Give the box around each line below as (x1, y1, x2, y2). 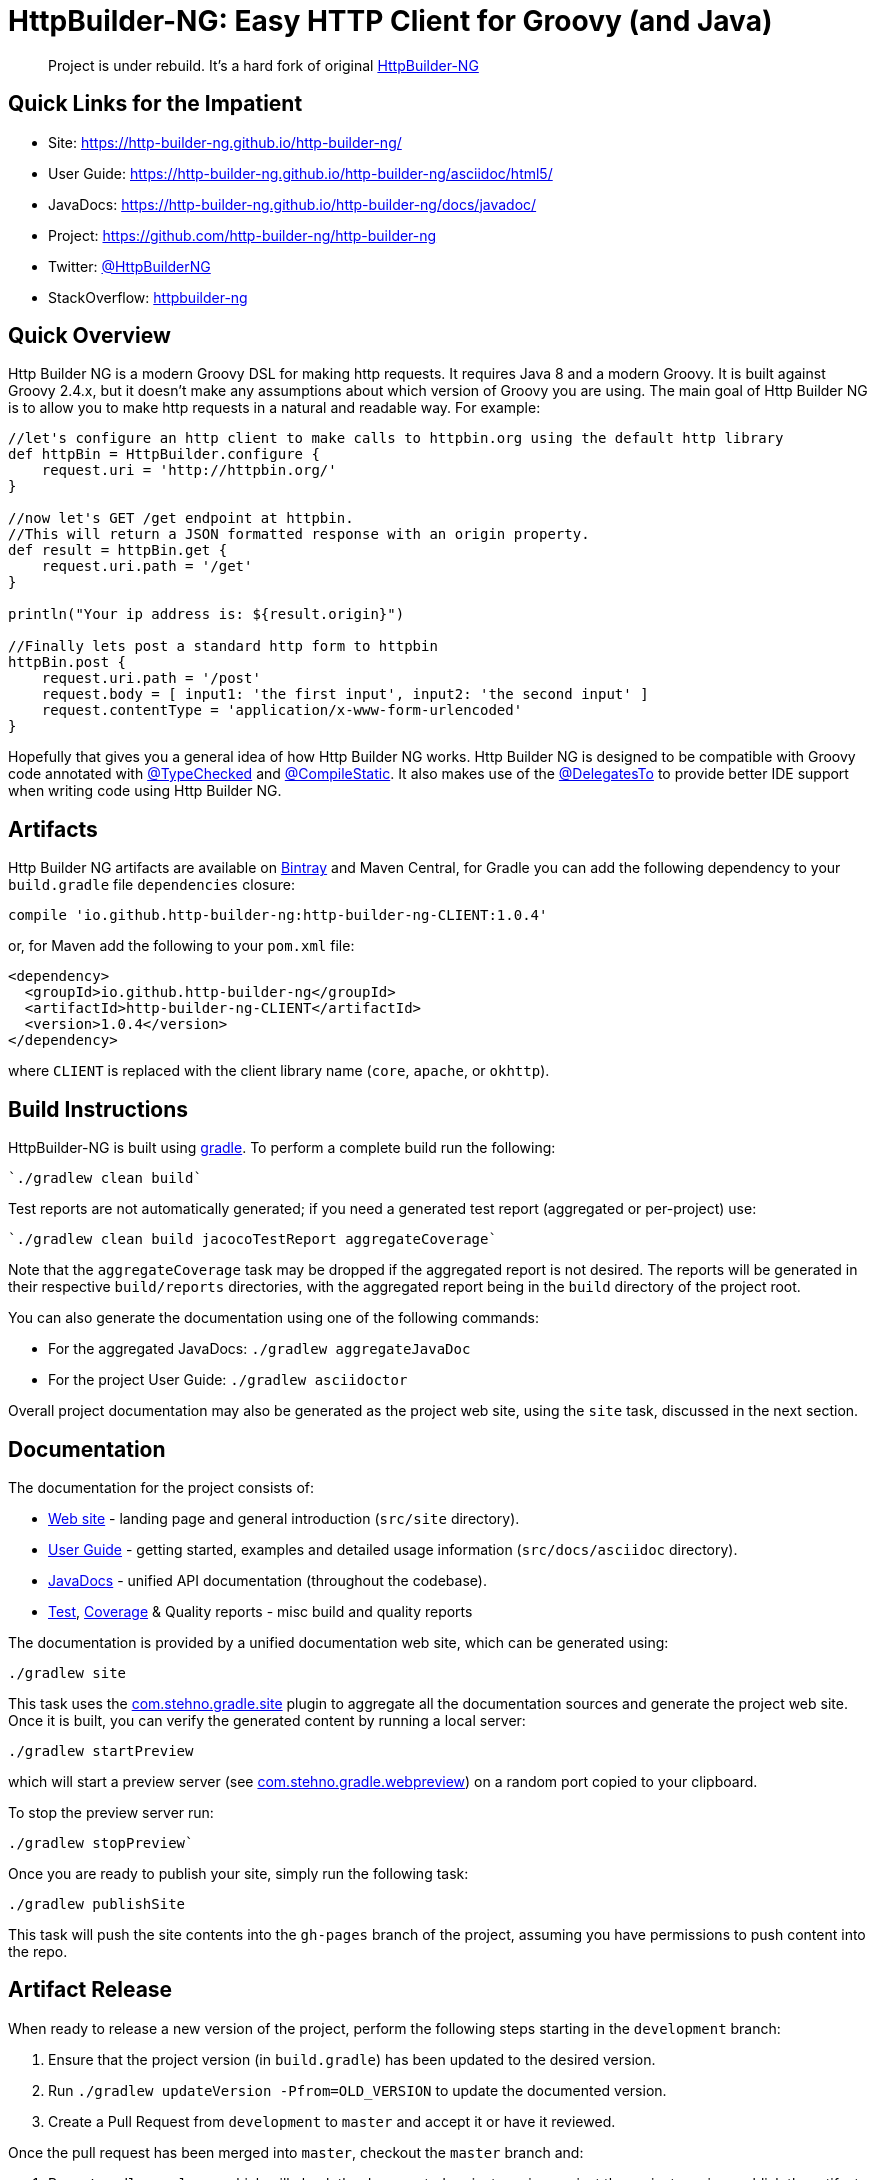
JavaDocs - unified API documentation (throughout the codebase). (48, 1571, 487, 1589)
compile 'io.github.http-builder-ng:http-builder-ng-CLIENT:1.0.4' (8, 907, 548, 924)
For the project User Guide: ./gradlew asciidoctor (48, 1371, 408, 1389)
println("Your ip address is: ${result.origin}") (8, 606, 405, 623)
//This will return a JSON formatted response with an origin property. (8, 526, 590, 543)
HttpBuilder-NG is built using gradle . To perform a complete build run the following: (8, 1139, 556, 1157)
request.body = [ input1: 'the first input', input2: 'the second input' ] (41, 686, 649, 703)
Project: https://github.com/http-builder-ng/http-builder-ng (48, 226, 437, 244)
